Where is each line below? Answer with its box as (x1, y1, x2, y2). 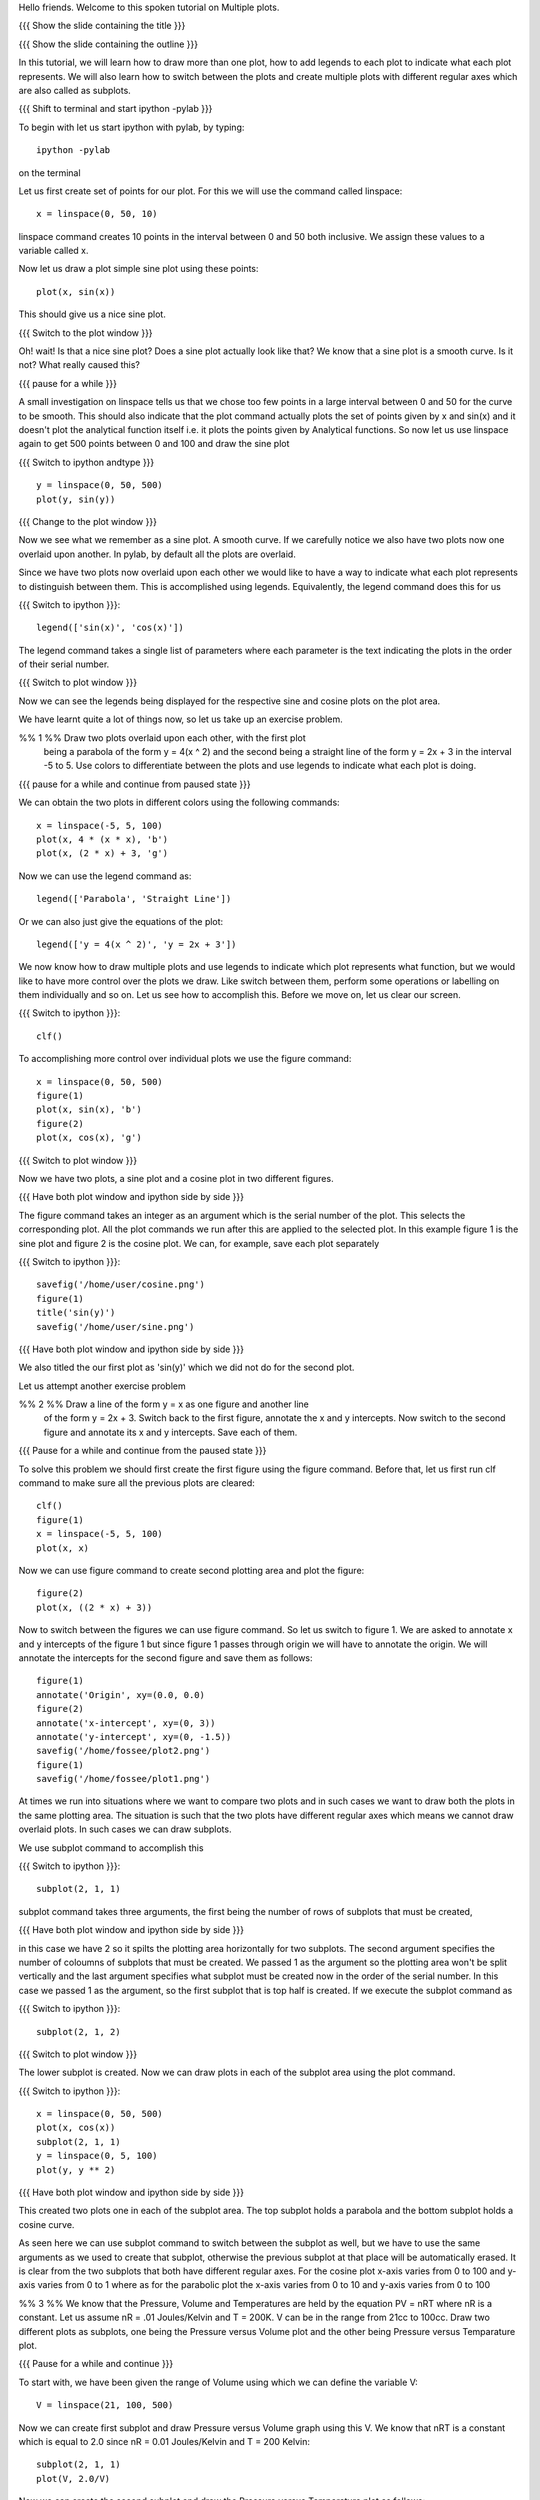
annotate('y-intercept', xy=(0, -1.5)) (36, 1731, 232, 1742)
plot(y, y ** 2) (36, 2164, 116, 2175)
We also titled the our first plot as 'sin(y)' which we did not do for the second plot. (18, 1361, 355, 1374)
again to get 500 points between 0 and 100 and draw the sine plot (18, 438, 290, 450)
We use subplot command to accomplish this (18, 1841, 204, 1854)
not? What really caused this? (18, 359, 140, 371)
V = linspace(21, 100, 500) (36, 2400, 174, 2411)
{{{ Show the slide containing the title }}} (18, 20, 186, 32)
